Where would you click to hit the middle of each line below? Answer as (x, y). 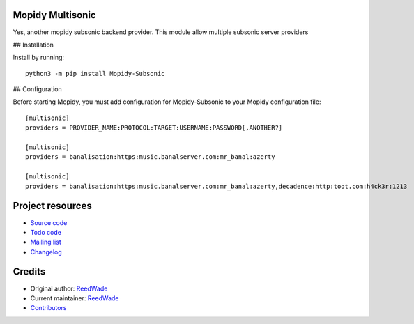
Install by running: (39, 57)
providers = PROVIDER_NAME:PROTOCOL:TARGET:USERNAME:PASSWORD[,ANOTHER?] (154, 128)
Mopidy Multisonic (55, 15)
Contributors (48, 308)
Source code (49, 222)
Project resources (52, 206)
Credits (29, 272)
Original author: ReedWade (69, 288)
